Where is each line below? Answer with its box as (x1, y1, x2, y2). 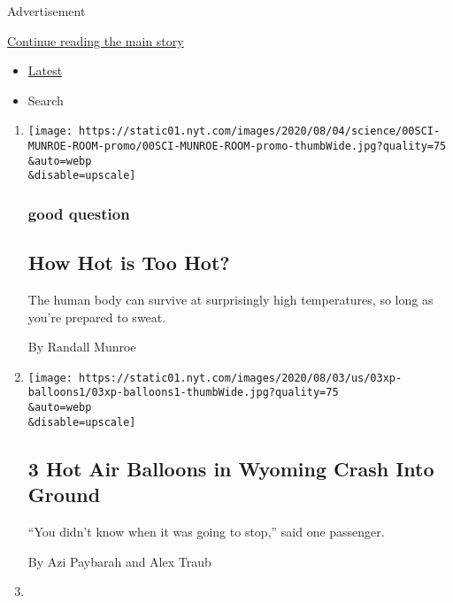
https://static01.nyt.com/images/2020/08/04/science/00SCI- (79, 125, 441, 138)
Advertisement (7, 2, 86, 19)
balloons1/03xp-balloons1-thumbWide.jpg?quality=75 (27, 386, 339, 399)
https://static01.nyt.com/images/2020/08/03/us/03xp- (79, 371, 403, 384)
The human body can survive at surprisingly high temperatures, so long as (27, 290, 434, 309)
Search (27, 90, 64, 109)
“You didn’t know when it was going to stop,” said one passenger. (27, 522, 385, 541)
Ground (27, 481, 101, 508)
